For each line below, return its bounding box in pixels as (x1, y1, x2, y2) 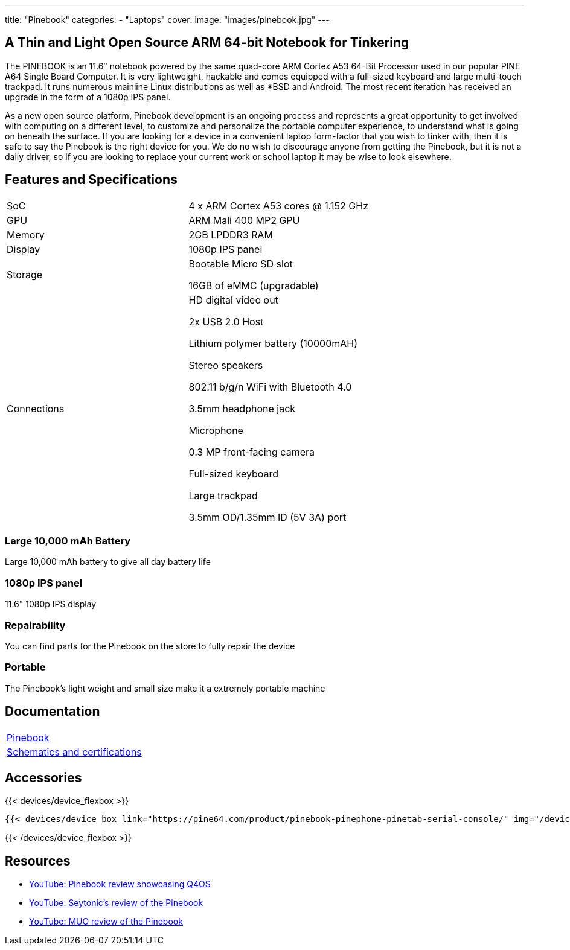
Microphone (188, 424, 243, 436)
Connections (7, 402, 65, 415)
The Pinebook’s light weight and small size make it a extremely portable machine (5, 683, 325, 693)
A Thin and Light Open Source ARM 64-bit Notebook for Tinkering (5, 35, 409, 51)
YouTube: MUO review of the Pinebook (29, 916, 183, 927)
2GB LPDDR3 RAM (188, 228, 273, 241)
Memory (7, 228, 45, 241)
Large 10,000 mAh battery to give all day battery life (5, 556, 211, 567)
